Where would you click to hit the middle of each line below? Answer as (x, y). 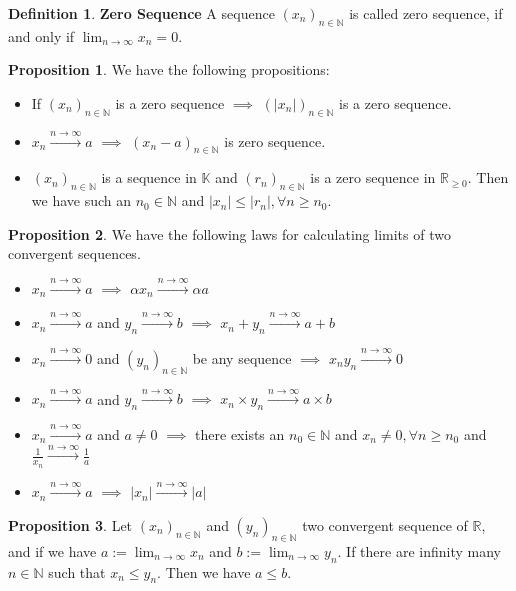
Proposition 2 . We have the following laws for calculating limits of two (229, 233)
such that (77, 571)
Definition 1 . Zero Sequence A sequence (141, 13)
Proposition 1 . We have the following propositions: (169, 69)
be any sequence (242, 357)
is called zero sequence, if (426, 13)
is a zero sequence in (373, 177)
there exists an (240, 433)
